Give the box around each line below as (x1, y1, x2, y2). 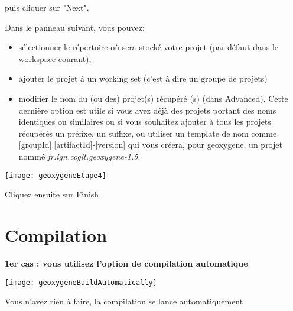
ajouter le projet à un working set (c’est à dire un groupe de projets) (18, 72, 268, 85)
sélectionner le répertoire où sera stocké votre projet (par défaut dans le (18, 41, 279, 53)
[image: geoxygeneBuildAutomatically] (5, 278, 157, 287)
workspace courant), (18, 52, 92, 64)
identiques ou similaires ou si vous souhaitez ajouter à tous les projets (18, 115, 271, 128)
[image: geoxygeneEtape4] (5, 171, 106, 180)
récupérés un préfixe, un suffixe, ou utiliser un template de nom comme (18, 127, 277, 139)
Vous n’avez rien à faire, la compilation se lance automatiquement (5, 295, 243, 307)
